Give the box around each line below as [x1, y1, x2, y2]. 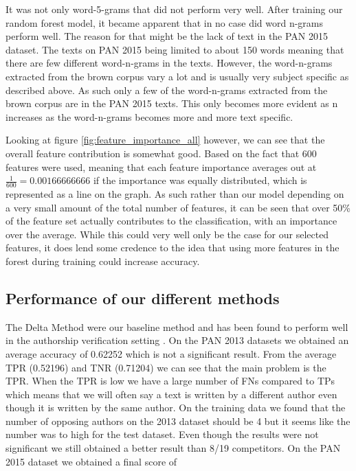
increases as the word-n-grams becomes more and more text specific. [5, 109, 293, 124]
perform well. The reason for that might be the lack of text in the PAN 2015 [5, 29, 329, 43]
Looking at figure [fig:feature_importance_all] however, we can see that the [5, 133, 325, 147]
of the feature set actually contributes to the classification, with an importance [5, 214, 337, 228]
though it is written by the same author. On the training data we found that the [5, 400, 346, 415]
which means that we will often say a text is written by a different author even [5, 387, 337, 401]
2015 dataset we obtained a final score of [5, 454, 177, 468]
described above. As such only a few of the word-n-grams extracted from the [5, 82, 328, 97]
